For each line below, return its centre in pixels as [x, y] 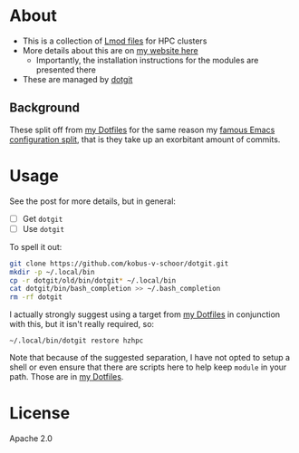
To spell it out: [36, 246]
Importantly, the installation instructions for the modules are [147, 60]
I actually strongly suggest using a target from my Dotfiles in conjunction [145, 314]
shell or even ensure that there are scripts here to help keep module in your [148, 367]
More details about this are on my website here [110, 50]
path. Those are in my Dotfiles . [67, 377]
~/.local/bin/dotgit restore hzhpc [77, 341]
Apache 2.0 [31, 439]
